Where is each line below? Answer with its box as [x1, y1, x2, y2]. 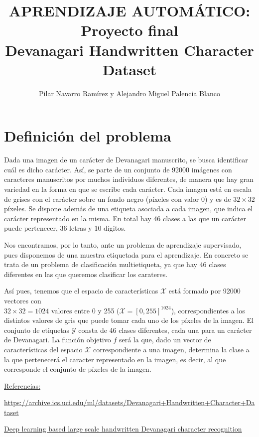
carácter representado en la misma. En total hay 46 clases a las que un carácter [4, 213, 247, 223]
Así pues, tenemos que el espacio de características [4, 286, 158, 296]
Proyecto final [81, 20, 178, 40]
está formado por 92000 [168, 286, 241, 296]
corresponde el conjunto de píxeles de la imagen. [4, 364, 151, 374]
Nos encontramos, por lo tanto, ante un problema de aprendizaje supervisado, [4, 239, 242, 250]
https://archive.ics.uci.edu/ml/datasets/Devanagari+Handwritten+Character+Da [4, 397, 255, 408]
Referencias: [4, 380, 41, 391]
